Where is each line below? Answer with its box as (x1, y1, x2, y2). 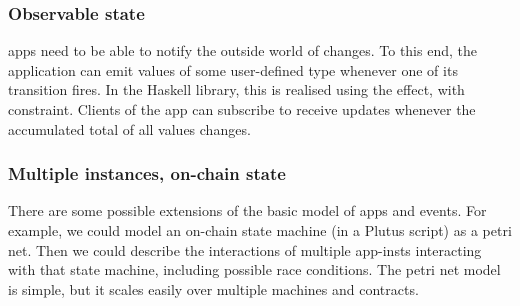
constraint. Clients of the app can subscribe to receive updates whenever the (8, 99, 476, 119)
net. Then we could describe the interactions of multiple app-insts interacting (8, 239, 482, 260)
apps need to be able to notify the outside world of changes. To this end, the (8, 40, 477, 61)
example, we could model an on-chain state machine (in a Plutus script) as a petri (8, 220, 512, 240)
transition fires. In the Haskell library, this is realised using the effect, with (8, 79, 465, 100)
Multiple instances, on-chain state (8, 161, 286, 186)
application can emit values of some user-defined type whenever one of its (8, 59, 458, 80)
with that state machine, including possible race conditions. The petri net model (8, 259, 501, 280)
